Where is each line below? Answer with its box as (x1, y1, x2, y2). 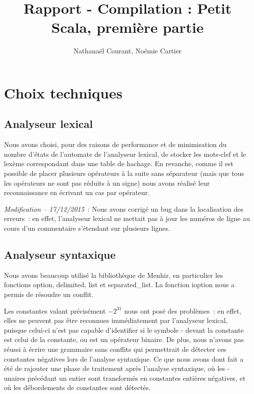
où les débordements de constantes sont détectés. (4, 382, 151, 393)
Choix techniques (4, 82, 123, 102)
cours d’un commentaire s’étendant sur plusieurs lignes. (4, 223, 170, 233)
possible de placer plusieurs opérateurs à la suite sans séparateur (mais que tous (4, 168, 244, 178)
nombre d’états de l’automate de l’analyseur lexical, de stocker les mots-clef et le (4, 148, 246, 159)
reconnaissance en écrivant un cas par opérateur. (4, 187, 150, 197)
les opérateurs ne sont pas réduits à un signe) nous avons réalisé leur (4, 177, 210, 188)
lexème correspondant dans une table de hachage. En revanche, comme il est (4, 158, 233, 169)
